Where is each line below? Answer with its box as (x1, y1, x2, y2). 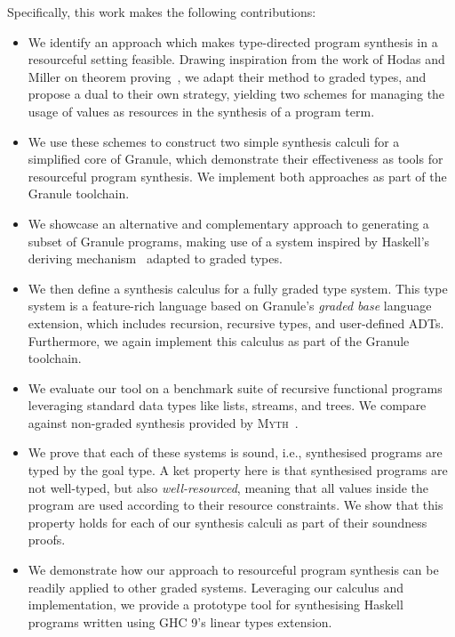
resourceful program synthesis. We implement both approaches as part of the (28, 166, 447, 185)
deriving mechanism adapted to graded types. (28, 249, 283, 268)
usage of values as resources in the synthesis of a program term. (28, 101, 375, 120)
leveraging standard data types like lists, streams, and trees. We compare (28, 396, 427, 415)
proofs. (28, 530, 66, 549)
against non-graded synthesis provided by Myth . (28, 413, 299, 431)
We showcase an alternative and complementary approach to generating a (28, 214, 429, 232)
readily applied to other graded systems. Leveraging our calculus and (28, 577, 404, 596)
